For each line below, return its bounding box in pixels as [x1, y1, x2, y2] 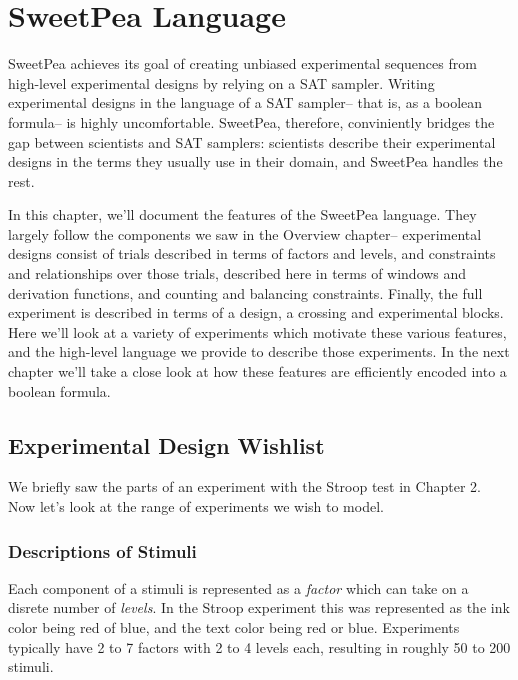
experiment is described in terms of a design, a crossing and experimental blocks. [8, 302, 504, 323]
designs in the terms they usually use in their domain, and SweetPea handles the [8, 151, 503, 172]
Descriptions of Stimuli [8, 538, 197, 563]
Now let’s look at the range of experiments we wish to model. [8, 496, 384, 517]
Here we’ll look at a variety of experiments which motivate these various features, [8, 321, 507, 342]
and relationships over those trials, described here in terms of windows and [8, 263, 467, 284]
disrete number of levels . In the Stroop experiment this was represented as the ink [8, 597, 510, 618]
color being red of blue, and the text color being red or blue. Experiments [8, 617, 460, 638]
